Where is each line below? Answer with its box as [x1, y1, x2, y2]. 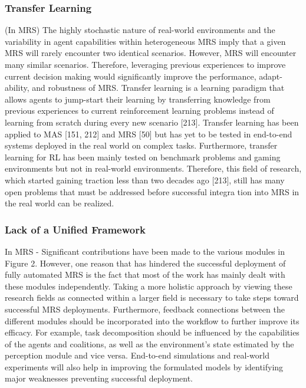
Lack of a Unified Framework [5, 222, 146, 236]
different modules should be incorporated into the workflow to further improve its [5, 314, 300, 327]
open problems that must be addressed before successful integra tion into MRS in [5, 185, 300, 198]
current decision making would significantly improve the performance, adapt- [5, 70, 282, 82]
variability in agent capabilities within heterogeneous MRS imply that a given [5, 35, 286, 47]
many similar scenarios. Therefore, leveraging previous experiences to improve [5, 58, 286, 70]
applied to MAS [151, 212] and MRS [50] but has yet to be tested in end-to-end [5, 127, 292, 140]
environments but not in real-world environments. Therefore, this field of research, [5, 162, 302, 175]
